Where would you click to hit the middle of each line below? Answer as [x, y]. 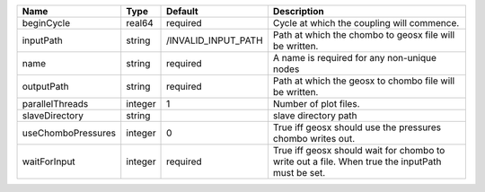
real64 [140, 23]
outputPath [45, 87]
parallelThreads [55, 104]
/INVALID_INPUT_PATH [215, 40]
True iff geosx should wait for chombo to [359, 150]
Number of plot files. [316, 104]
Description [298, 11]
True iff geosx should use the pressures [357, 127]
